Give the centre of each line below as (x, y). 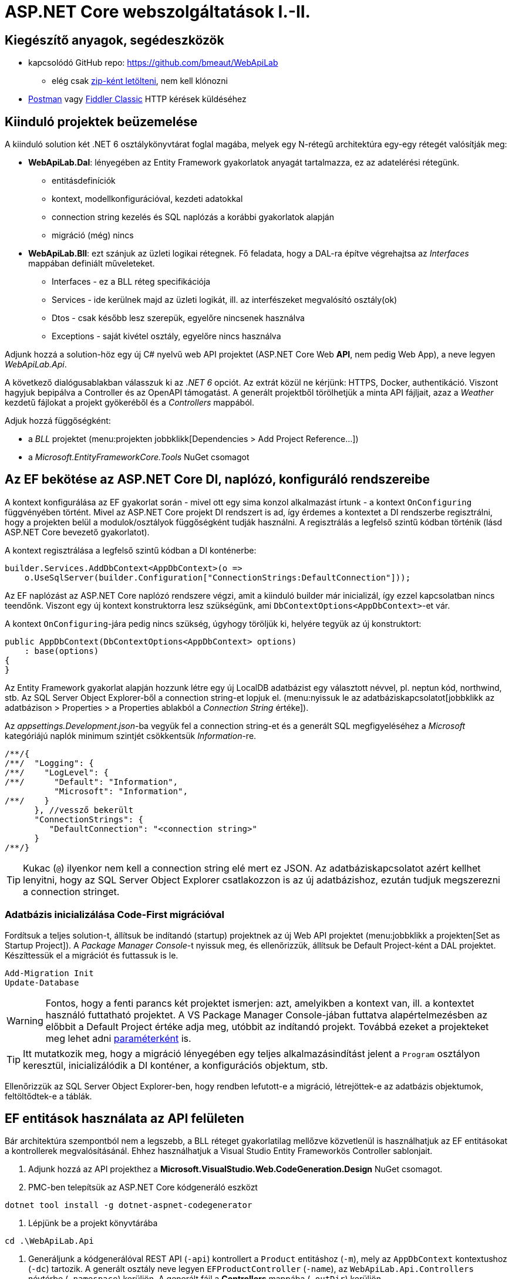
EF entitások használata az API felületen (124, 1119)
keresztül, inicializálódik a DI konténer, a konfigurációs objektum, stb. (176, 1065)
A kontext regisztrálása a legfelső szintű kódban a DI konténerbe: (131, 550)
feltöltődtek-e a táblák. (48, 1096)
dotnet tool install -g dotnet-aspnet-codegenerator (129, 1205)
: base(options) (62, 651)
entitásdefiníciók (84, 181)
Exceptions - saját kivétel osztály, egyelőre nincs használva (166, 336)
